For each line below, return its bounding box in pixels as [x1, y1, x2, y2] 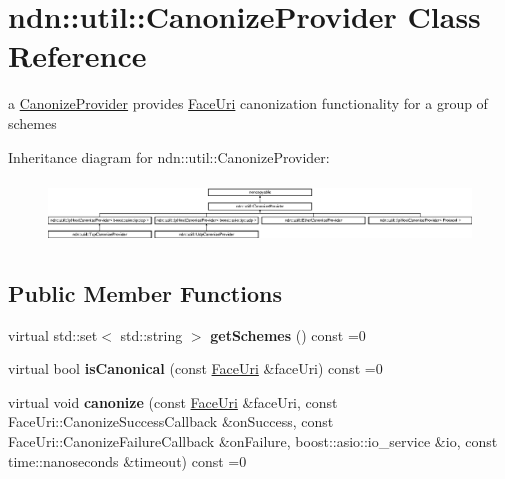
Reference [8, 35, 147, 76]
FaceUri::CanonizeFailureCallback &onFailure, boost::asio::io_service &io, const [8, 431, 498, 452]
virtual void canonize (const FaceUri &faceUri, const [8, 391, 338, 412]
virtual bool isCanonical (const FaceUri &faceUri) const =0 [8, 358, 383, 379]
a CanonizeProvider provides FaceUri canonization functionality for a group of [8, 93, 488, 114]
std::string [120, 324, 183, 345]
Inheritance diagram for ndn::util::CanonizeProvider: [8, 146, 330, 167]
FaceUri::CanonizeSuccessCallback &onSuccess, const [8, 411, 334, 432]
